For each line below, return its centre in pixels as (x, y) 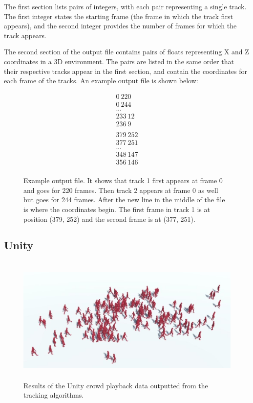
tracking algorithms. (54, 395)
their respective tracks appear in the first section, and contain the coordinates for (126, 71)
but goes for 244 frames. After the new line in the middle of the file (124, 200)
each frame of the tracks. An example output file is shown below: (101, 81)
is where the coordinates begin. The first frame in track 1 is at (117, 209)
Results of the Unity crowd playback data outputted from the (116, 385)
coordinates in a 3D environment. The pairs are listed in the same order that (119, 61)
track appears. (25, 35)
